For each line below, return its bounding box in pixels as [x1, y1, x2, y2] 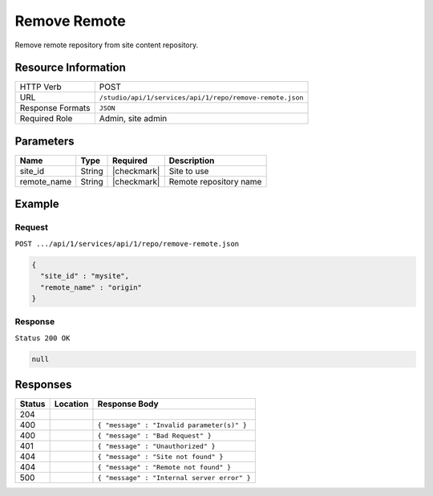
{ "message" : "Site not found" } [97, 452, 224, 461]
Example [14, 197, 59, 211]
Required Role [19, 113, 73, 124]
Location [54, 398, 89, 409]
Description [168, 155, 215, 166]
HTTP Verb [19, 81, 62, 92]
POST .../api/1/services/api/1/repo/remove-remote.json [14, 239, 240, 248]
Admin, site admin [99, 113, 168, 124]
